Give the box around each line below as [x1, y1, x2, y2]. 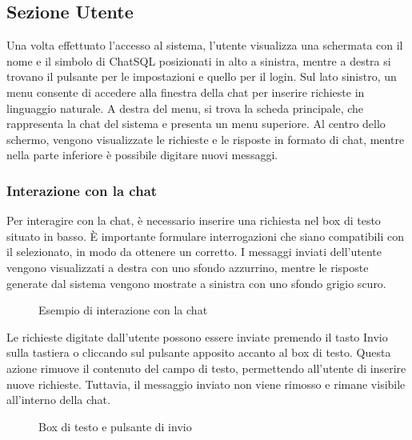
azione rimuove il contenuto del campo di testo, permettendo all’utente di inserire [6, 359, 406, 376]
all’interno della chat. [6, 391, 110, 408]
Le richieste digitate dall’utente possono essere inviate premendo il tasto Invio [6, 328, 388, 345]
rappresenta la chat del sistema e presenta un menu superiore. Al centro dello [6, 115, 386, 132]
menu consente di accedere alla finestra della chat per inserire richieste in [6, 83, 365, 100]
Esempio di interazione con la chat [38, 302, 208, 318]
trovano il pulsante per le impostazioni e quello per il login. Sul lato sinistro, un [6, 68, 397, 85]
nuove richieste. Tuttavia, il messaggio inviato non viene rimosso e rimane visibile [6, 375, 406, 392]
